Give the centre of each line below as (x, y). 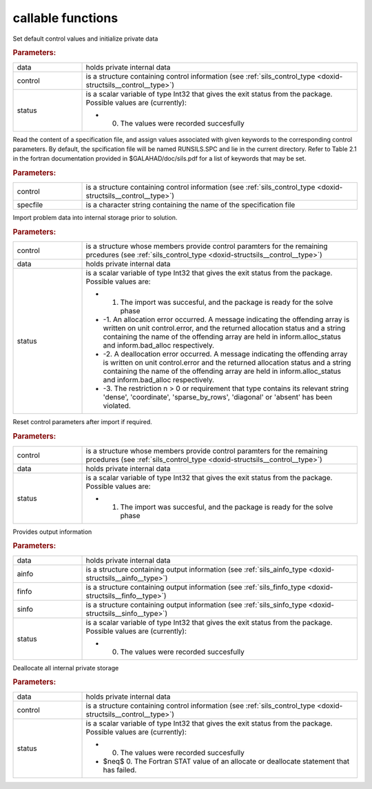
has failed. (120, 770)
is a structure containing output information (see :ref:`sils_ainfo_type (196, 569)
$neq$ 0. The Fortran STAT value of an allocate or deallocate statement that (226, 761)
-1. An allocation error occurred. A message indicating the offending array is (226, 319)
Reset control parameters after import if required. (83, 422)
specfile (30, 205)
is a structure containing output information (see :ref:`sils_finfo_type (196, 587)
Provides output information (52, 532)
